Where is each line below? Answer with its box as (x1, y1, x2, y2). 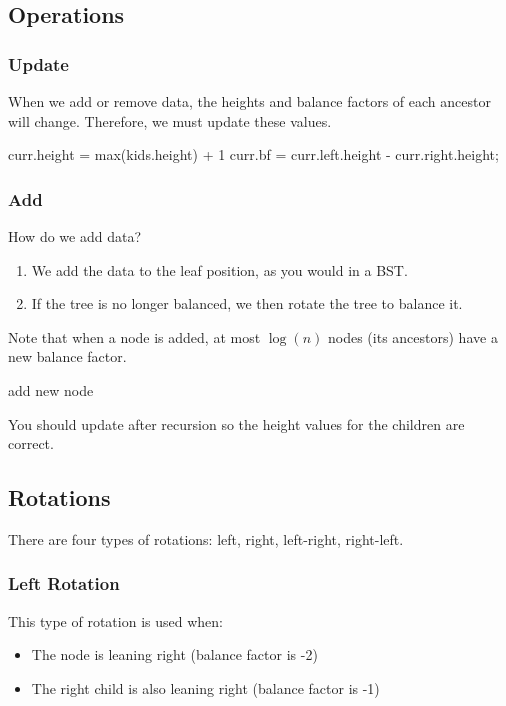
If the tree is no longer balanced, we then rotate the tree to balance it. (31, 293, 463, 314)
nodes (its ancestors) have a (328, 326, 498, 347)
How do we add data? (8, 226, 141, 246)
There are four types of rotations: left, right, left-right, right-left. (8, 528, 404, 549)
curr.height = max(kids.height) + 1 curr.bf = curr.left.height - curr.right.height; (8, 144, 499, 165)
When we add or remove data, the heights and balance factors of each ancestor (8, 91, 491, 111)
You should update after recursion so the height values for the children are (8, 413, 465, 434)
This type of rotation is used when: (8, 610, 223, 631)
